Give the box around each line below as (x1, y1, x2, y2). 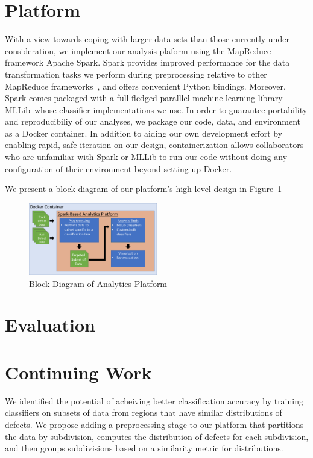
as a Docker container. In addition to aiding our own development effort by (5, 126, 283, 139)
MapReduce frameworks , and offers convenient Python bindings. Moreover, (5, 79, 286, 92)
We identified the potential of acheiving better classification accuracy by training (5, 394, 303, 407)
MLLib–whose (5, 103, 57, 116)
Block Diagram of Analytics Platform (29, 277, 168, 289)
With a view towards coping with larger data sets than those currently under (5, 32, 289, 45)
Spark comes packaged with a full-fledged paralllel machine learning (5, 91, 256, 104)
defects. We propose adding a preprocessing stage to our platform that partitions (5, 418, 304, 430)
